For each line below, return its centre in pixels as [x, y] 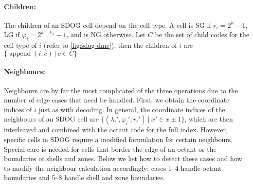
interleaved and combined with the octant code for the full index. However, [116, 130]
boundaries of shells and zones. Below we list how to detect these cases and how [123, 158]
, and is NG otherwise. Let [106, 34]
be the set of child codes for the [202, 34]
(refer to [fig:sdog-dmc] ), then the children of [110, 45]
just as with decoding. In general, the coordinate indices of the [132, 109]
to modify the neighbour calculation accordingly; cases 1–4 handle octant [113, 168]
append [20, 53]
